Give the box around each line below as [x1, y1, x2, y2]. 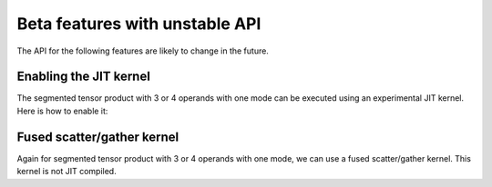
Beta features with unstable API [16, 14, 261, 34]
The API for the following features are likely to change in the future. [16, 45, 269, 56]
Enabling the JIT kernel [16, 69, 150, 84]
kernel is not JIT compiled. [16, 166, 118, 177]
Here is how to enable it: [16, 105, 108, 116]
